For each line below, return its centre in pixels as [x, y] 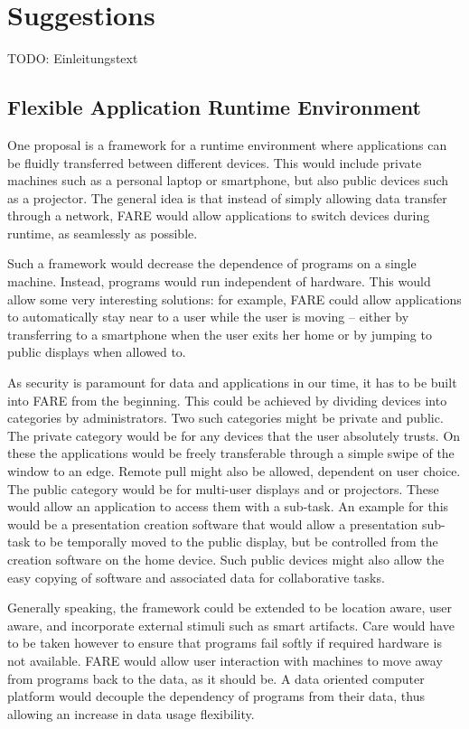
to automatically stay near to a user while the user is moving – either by [208, 317]
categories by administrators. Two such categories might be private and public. [225, 418]
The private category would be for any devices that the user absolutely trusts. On [234, 435]
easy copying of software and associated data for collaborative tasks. [196, 577]
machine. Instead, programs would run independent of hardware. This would [219, 281]
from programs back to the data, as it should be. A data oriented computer [216, 678]
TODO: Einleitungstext [73, 58]
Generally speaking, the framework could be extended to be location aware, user [230, 607]
